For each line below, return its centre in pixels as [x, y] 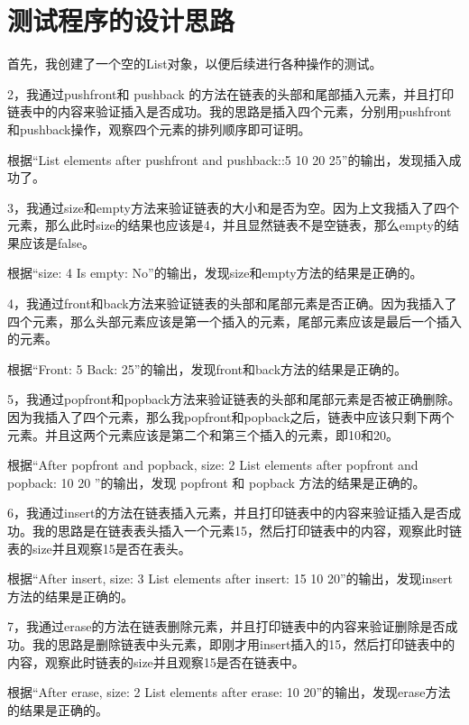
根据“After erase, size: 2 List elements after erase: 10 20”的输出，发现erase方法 [229, 692]
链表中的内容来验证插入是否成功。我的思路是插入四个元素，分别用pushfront [230, 111]
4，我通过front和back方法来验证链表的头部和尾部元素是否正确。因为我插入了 [232, 303]
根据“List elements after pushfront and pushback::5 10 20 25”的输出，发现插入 [228, 159]
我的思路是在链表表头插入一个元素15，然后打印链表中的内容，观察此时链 [247, 530]
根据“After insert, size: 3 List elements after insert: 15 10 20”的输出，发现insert [230, 578]
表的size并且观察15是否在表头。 [99, 548]
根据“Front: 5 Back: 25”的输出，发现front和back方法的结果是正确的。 [207, 368]
